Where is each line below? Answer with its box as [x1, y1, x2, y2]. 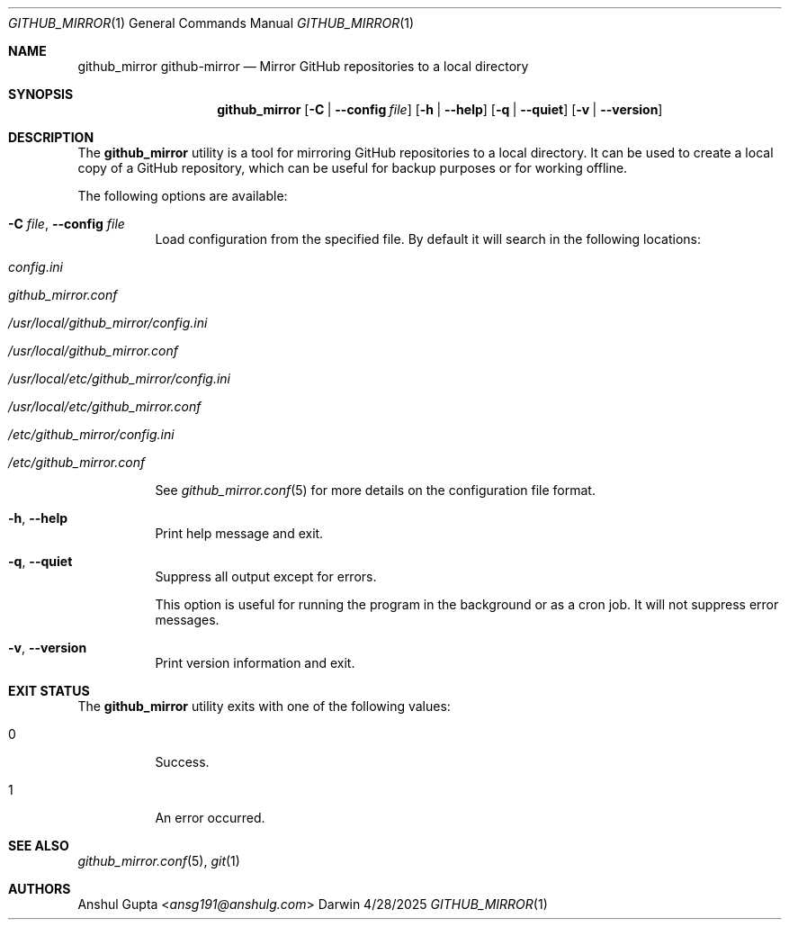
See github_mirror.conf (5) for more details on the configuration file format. [155, 482, 596, 498]
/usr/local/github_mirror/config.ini [8, 315, 208, 330]
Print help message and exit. [155, 526, 324, 541]
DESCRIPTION [8, 130, 94, 145]
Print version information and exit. [155, 655, 355, 670]
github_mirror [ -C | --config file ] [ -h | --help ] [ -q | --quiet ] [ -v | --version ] [217, 102, 663, 117]
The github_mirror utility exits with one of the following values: [77, 698, 451, 714]
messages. [155, 612, 220, 627]
